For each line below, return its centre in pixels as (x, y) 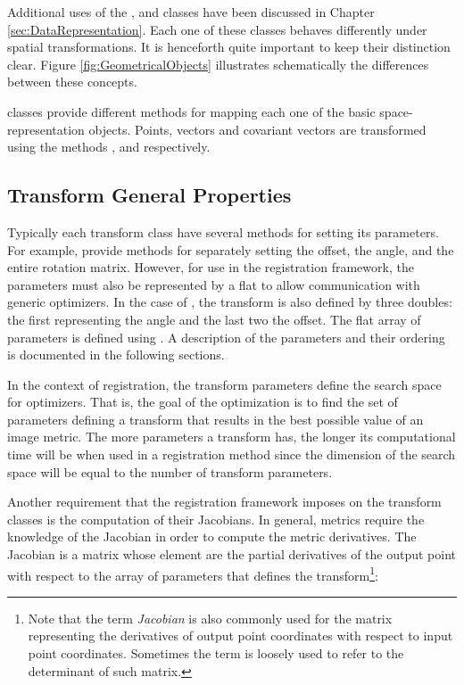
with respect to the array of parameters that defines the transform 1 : (193, 574)
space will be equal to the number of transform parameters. (170, 471)
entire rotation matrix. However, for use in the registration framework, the (211, 267)
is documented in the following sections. (116, 355)
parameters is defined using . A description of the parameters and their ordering (226, 337)
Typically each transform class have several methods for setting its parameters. (223, 231)
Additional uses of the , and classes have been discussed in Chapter (191, 12)
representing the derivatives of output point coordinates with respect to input (240, 635)
